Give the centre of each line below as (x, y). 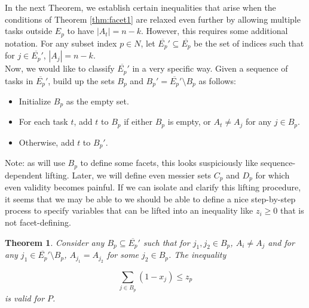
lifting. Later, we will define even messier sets (128, 175)
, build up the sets (81, 80)
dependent (24, 175)
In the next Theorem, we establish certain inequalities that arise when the (140, 7)
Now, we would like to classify (60, 68)
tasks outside (29, 31)
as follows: (217, 80)
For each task (43, 121)
